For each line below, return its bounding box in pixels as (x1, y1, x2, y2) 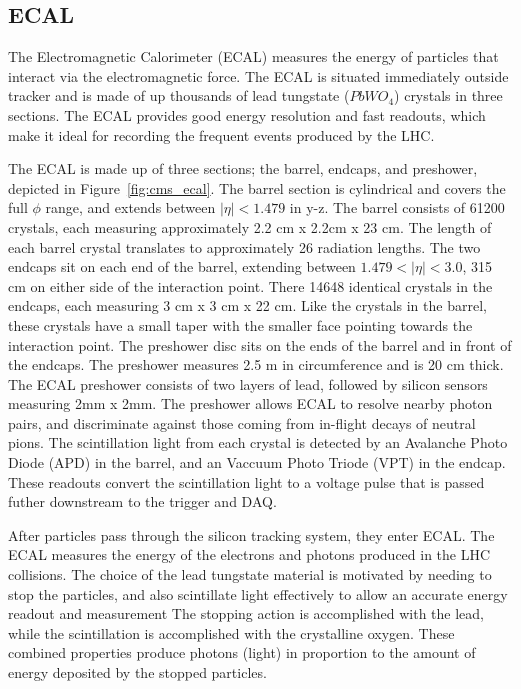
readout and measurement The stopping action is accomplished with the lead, (8, 603, 484, 624)
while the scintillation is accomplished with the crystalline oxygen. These (8, 622, 455, 643)
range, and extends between (45, 197, 216, 218)
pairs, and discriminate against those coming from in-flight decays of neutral (8, 412, 476, 433)
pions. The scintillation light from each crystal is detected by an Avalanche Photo (8, 432, 508, 453)
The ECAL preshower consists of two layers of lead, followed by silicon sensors (8, 373, 488, 394)
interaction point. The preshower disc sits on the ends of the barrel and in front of (8, 334, 512, 355)
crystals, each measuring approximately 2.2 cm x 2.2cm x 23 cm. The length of (8, 216, 492, 237)
